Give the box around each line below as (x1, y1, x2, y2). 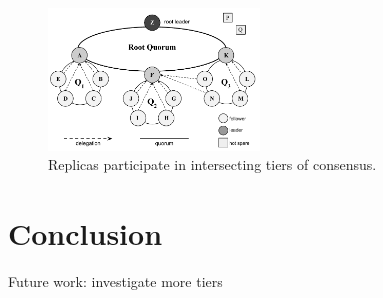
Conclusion (8, 212, 163, 253)
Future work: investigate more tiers (8, 270, 223, 291)
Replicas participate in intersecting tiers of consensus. (48, 154, 377, 175)
